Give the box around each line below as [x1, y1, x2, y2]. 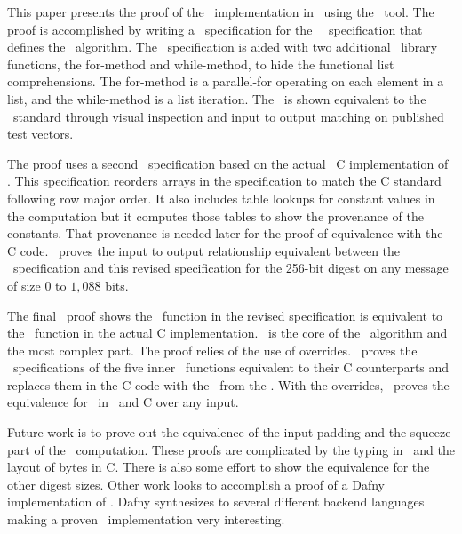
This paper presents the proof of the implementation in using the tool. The [7, 3, 434, 20]
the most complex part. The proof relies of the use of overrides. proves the [7, 340, 418, 359]
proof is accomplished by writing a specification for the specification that [7, 20, 423, 38]
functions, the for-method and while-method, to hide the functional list [7, 54, 394, 73]
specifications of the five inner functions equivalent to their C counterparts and [12, 358, 450, 377]
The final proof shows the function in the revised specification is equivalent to [7, 306, 443, 324]
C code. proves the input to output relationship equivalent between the [7, 241, 401, 259]
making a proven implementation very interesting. [7, 510, 285, 529]
